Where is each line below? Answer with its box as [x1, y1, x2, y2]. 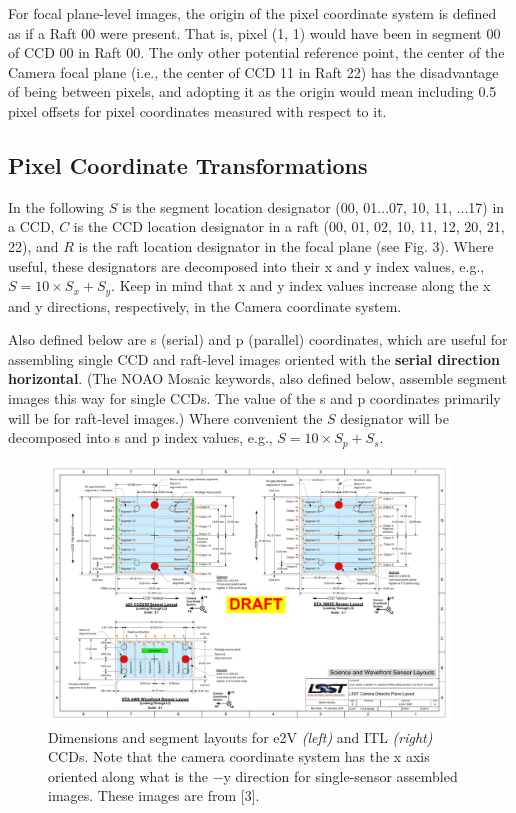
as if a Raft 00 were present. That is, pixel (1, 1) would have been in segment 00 [8, 22, 501, 43]
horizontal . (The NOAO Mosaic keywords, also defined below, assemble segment [8, 368, 507, 389]
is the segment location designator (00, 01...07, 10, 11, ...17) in [121, 196, 505, 217]
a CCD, [8, 216, 55, 237]
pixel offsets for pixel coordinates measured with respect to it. [8, 100, 387, 121]
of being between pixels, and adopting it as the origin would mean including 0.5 [8, 81, 497, 102]
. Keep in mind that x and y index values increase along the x [111, 275, 491, 296]
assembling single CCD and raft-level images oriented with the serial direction [8, 348, 500, 369]
